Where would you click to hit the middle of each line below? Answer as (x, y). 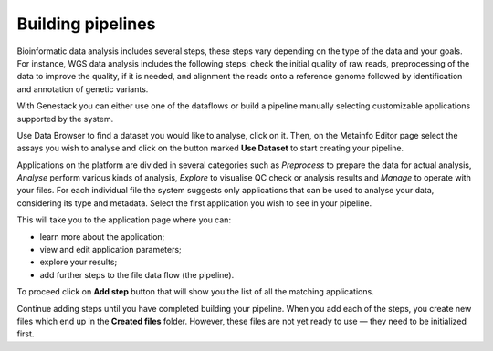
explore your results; (79, 262)
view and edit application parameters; (110, 250)
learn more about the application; (102, 236)
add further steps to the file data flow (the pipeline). (137, 274)
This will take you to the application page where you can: (124, 220)
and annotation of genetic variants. (83, 89)
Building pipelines (86, 24)
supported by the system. (65, 119)
